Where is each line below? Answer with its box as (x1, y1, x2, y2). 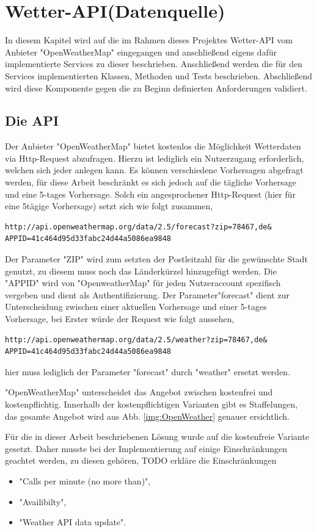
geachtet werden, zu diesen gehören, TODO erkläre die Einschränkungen (5, 454, 277, 467)
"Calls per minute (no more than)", (19, 474, 151, 487)
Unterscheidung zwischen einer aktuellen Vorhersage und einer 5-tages (5, 300, 267, 313)
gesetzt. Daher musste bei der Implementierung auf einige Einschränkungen (5, 442, 288, 455)
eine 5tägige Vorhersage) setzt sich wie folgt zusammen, (5, 199, 213, 212)
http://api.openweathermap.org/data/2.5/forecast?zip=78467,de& (5, 222, 272, 231)
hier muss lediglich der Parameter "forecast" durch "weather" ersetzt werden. (5, 365, 291, 378)
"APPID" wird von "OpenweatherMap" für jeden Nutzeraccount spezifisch (5, 276, 281, 289)
